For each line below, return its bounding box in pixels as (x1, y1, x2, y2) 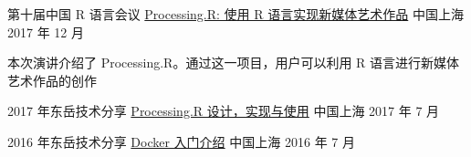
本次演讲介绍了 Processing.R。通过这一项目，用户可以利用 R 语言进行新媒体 (7, 53, 460, 72)
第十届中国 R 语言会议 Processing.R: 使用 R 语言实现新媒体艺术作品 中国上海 (7, 5, 464, 23)
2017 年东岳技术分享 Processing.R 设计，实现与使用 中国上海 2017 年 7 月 (7, 101, 440, 120)
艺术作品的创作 (7, 70, 97, 89)
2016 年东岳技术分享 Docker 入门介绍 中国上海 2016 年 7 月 (7, 131, 355, 151)
